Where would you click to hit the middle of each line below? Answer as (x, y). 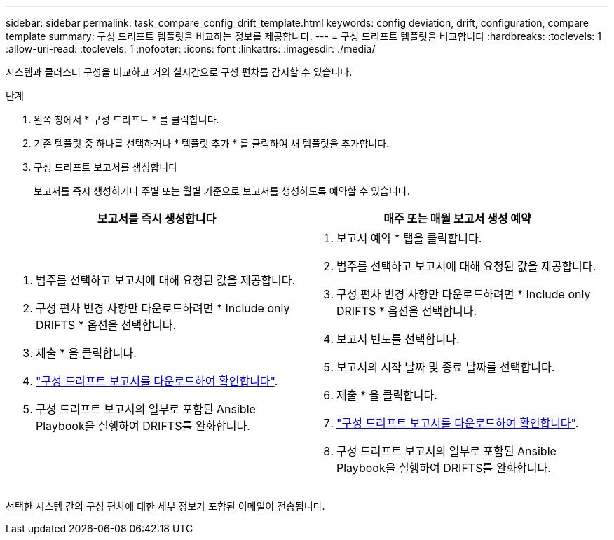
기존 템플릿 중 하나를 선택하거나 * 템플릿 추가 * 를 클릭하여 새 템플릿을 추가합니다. (212, 143)
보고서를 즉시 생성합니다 (157, 219)
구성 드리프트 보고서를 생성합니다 (106, 167)
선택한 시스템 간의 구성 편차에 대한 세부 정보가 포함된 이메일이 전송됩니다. (165, 506)
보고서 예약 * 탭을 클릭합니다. (409, 238)
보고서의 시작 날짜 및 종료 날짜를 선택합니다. (446, 367)
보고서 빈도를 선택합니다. (398, 339)
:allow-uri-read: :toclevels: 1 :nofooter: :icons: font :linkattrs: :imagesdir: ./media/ (191, 49)
